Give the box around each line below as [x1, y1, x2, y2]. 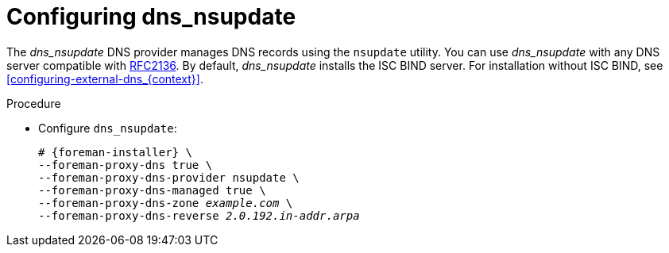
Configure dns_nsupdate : [38, 121, 177, 135]
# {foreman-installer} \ [38, 145, 192, 159]
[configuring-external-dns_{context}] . [6, 71, 203, 86]
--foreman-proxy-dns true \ [38, 158, 213, 171]
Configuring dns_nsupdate [6, 3, 296, 30]
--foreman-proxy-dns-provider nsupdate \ [38, 171, 300, 184]
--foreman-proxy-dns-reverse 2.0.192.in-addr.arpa [38, 209, 360, 222]
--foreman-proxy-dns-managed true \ [38, 183, 266, 197]
